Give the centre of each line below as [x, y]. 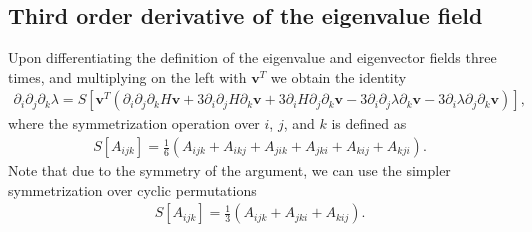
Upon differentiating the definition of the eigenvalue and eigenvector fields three [252, 57]
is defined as [369, 123]
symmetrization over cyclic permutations [132, 189]
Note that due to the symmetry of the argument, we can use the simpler [229, 170]
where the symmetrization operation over [134, 123]
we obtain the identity [338, 76]
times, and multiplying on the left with [127, 76]
